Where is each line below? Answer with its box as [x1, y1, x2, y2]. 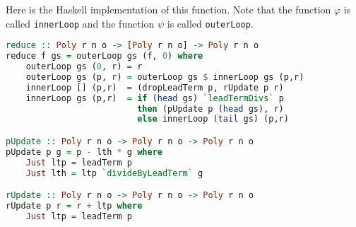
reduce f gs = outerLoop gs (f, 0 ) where [6, 51, 203, 62]
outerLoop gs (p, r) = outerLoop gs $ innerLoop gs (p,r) [25, 71, 304, 82]
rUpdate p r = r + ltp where [6, 200, 143, 211]
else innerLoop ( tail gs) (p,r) [137, 114, 289, 124]
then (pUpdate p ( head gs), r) [137, 103, 284, 114]
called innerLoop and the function [6, 16, 155, 30]
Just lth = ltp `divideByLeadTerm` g [25, 168, 203, 178]
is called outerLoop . [167, 16, 254, 30]
